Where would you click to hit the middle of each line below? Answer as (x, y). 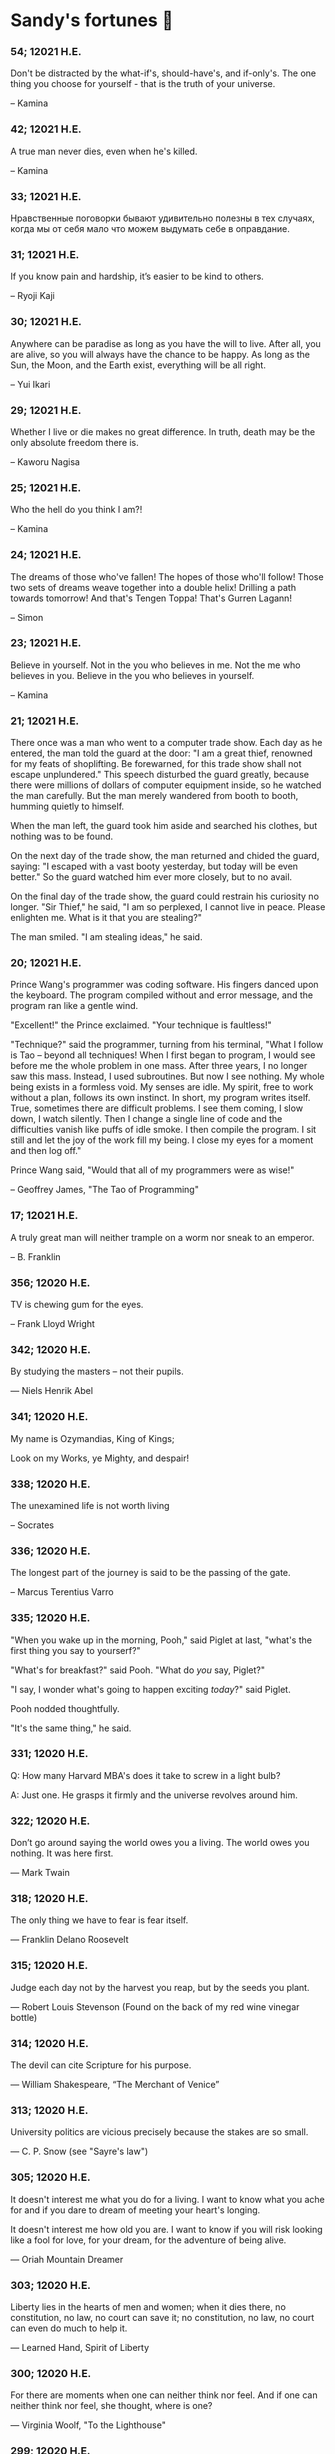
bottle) (24, 2017)
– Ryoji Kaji (32, 296)
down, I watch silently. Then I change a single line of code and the (146, 1119)
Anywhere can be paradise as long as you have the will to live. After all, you (166, 343)
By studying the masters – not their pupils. (97, 1371)
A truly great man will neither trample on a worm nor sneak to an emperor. (162, 1237)
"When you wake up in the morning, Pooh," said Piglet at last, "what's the (161, 1640)
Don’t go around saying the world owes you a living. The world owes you (160, 1843)
